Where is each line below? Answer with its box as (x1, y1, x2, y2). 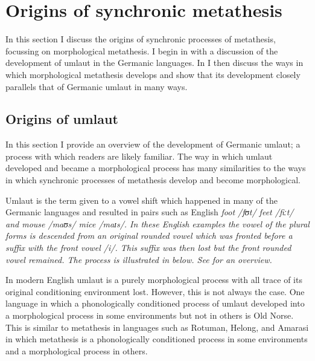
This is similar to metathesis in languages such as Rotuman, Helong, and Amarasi (5, 320, 309, 333)
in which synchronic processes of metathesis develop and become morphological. (5, 174, 301, 186)
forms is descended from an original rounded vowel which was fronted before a (5, 229, 293, 242)
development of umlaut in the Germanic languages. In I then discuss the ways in (5, 56, 304, 69)
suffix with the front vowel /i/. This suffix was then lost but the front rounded (5, 241, 291, 254)
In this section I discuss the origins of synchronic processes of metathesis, (5, 33, 276, 45)
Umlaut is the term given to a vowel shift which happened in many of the (5, 194, 278, 206)
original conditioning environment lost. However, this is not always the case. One (5, 285, 305, 298)
